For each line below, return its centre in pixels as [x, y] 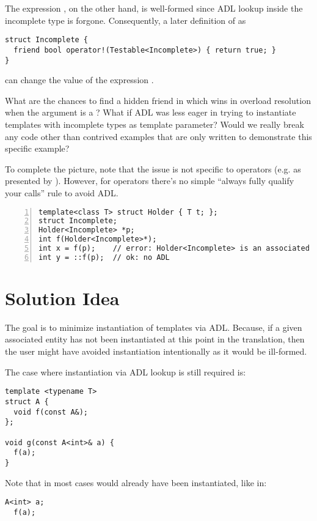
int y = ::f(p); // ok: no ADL [104, 257]
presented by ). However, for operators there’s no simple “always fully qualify [150, 181]
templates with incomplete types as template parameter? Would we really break [155, 124]
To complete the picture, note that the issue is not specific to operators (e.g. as [153, 168]
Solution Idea [62, 297]
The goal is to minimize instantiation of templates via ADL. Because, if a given [154, 327]
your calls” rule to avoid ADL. [62, 192]
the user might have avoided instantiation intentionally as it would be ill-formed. [156, 351]
